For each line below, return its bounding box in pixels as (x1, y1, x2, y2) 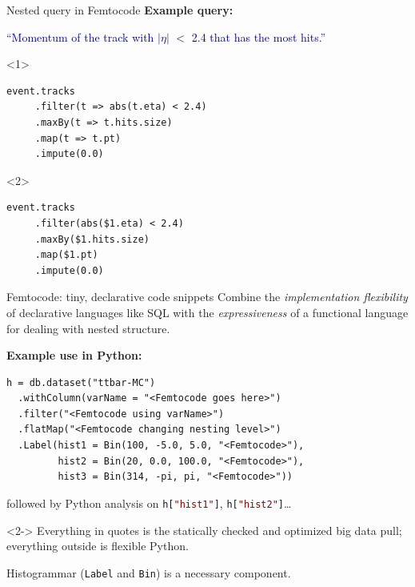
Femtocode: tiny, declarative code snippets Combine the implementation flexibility (6, 288, 408, 305)
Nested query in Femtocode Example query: (6, 2, 233, 18)
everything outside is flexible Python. (6, 537, 189, 554)
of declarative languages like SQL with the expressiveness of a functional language (6, 304, 409, 320)
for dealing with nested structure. (6, 320, 170, 336)
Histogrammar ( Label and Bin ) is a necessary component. (6, 564, 291, 581)
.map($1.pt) (34, 249, 98, 261)
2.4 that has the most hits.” (191, 28, 326, 45)
